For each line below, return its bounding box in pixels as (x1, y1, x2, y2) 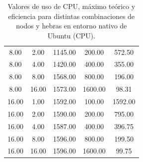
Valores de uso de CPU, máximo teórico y (7, 1, 136, 11)
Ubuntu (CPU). (47, 30, 95, 40)
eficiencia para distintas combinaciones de (8, 10, 135, 21)
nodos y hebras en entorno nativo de (16, 20, 127, 31)
